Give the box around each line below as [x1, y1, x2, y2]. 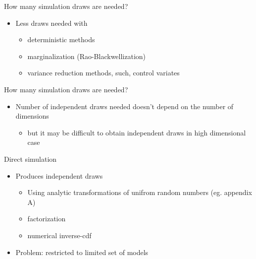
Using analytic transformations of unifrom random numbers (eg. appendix [27, 187, 252, 197]
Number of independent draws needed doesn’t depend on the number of [15, 101, 234, 111]
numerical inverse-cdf [27, 230, 92, 240]
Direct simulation [4, 153, 57, 164]
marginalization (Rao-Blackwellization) [27, 51, 146, 61]
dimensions [15, 111, 49, 121]
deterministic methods [27, 34, 95, 45]
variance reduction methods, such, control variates [27, 67, 180, 78]
